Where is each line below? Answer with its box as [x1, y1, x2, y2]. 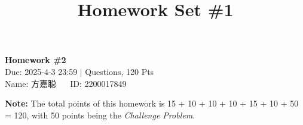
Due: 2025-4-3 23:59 [5, 65, 78, 77]
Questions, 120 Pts [85, 65, 154, 77]
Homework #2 [5, 54, 66, 66]
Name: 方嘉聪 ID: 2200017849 [5, 77, 127, 89]
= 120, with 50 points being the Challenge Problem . [5, 108, 195, 121]
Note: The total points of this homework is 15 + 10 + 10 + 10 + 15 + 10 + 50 [5, 97, 299, 110]
